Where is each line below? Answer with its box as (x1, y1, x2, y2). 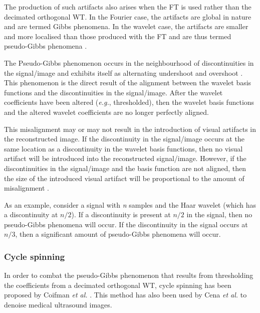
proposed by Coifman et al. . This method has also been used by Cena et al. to (4, 289, 247, 300)
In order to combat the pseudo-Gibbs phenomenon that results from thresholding (4, 270, 253, 280)
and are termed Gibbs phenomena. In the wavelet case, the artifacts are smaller (4, 21, 248, 32)
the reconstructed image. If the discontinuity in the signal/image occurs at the (4, 133, 244, 144)
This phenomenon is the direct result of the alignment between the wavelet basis (4, 77, 251, 88)
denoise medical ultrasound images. (4, 299, 112, 310)
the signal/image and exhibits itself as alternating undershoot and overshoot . (4, 67, 243, 78)
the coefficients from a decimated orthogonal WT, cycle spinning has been (4, 279, 231, 290)
